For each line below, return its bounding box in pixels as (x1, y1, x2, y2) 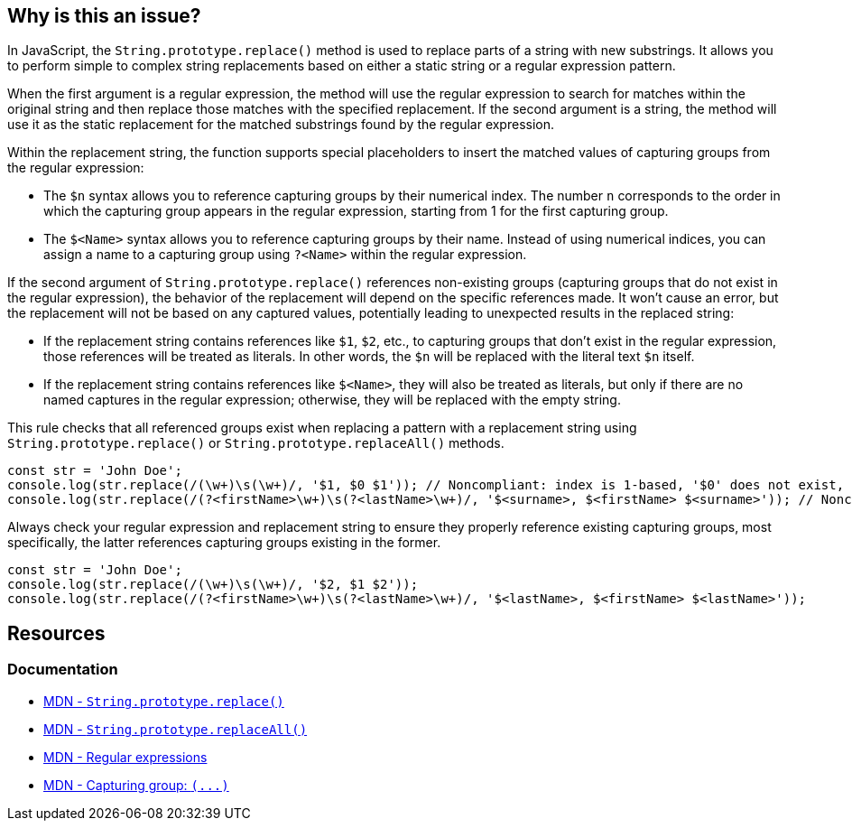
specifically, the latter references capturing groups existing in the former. (7, 535, 441, 551)
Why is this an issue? (7, 5, 201, 27)
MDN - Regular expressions (43, 749, 208, 765)
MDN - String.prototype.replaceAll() (43, 721, 308, 737)
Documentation (7, 660, 118, 679)
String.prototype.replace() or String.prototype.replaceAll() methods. (7, 435, 505, 451)
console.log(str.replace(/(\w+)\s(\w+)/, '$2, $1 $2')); (7, 577, 419, 592)
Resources (7, 621, 106, 645)
